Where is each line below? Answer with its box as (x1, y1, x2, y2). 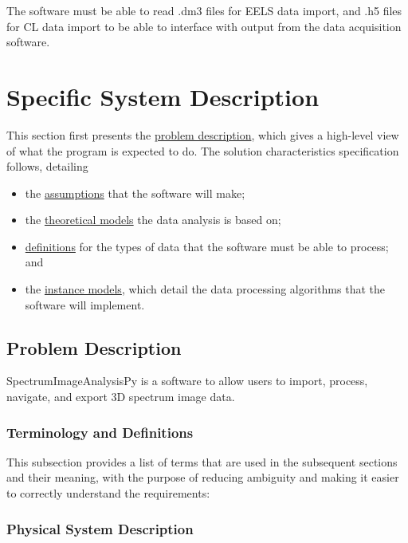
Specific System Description (6, 80, 320, 112)
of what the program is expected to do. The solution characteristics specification (6, 142, 399, 159)
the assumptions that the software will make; (25, 184, 245, 201)
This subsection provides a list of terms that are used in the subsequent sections (6, 453, 398, 470)
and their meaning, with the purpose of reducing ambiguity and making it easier (6, 469, 399, 486)
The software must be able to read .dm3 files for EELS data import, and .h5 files (6, 2, 402, 18)
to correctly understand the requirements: (6, 485, 210, 502)
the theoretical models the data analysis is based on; (25, 211, 281, 228)
